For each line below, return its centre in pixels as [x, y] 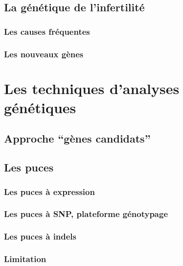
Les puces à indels [40, 236]
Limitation [25, 259]
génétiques [40, 107]
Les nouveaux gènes [44, 54]
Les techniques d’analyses [92, 88]
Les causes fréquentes [47, 31]
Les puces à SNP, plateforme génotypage [86, 214]
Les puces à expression [49, 191]
